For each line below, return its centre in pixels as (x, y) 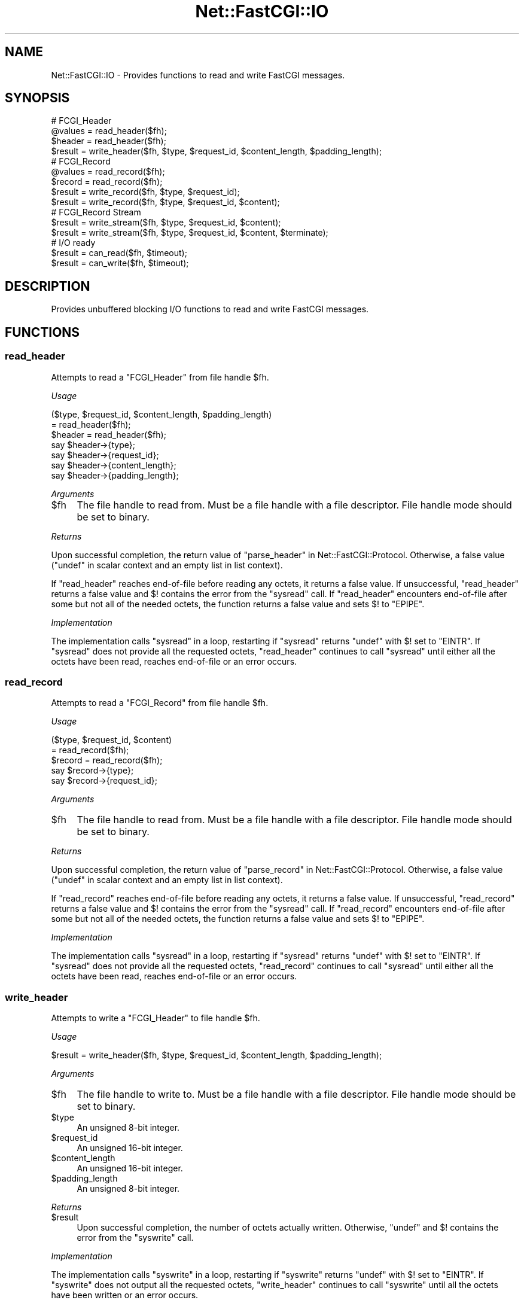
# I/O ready (73, 243)
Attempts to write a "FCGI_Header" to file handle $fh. (156, 1018)
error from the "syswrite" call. (135, 1237)
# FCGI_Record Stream (96, 212)
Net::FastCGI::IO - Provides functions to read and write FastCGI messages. (198, 75)
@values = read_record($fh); (108, 172)
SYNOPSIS (37, 98)
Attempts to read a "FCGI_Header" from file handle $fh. (160, 377)
